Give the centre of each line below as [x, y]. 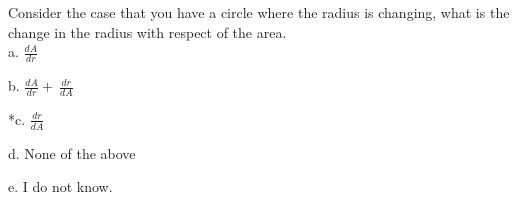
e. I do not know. [60, 186]
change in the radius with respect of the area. [147, 31]
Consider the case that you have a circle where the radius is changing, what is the [259, 12]
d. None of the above [72, 152]
